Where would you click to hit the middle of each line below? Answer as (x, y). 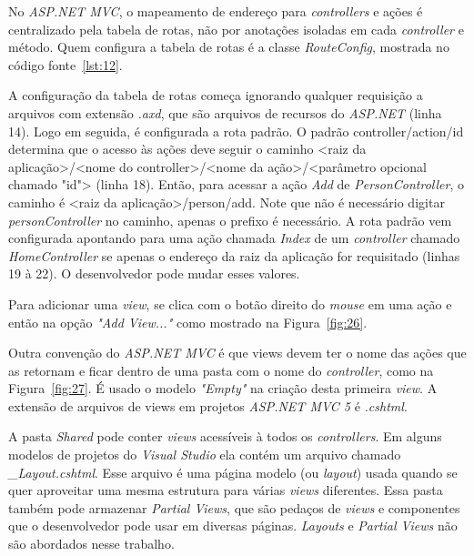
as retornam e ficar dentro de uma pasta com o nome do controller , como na (221, 370)
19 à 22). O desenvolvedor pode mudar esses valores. (154, 273)
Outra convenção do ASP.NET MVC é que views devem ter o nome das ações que (237, 353)
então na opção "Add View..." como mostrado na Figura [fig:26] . (188, 322)
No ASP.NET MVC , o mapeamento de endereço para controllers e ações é (216, 11)
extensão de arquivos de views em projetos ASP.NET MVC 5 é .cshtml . (208, 405)
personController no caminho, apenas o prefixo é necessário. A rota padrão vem (230, 220)
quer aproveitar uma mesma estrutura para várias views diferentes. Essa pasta (226, 490)
